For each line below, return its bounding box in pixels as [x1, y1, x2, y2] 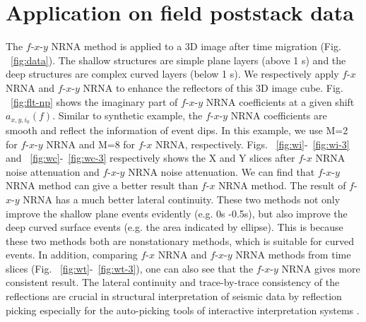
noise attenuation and [6, 164, 100, 179]
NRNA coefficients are [230, 108, 327, 123]
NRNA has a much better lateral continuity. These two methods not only [23, 191, 341, 206]
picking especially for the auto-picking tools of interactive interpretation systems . [6, 302, 360, 317]
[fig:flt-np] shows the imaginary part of [11, 94, 178, 109]
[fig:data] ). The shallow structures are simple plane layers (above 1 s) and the [11, 52, 346, 67]
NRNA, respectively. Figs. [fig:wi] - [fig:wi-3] [155, 136, 350, 151]
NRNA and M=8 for [46, 136, 136, 151]
